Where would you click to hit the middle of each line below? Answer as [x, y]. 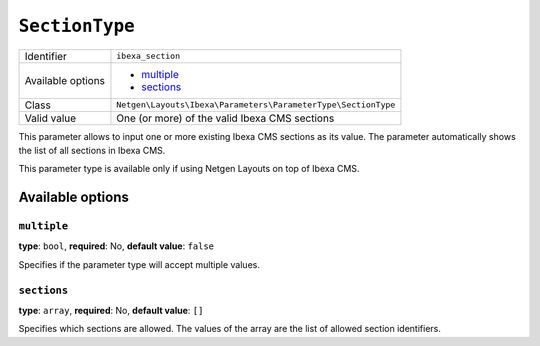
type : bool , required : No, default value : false [116, 246]
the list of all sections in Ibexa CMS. [92, 150]
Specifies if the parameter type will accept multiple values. [139, 264]
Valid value [50, 118]
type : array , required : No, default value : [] [111, 311]
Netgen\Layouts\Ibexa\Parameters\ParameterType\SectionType [256, 105]
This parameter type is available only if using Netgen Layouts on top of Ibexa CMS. [189, 169]
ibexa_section [148, 56]
